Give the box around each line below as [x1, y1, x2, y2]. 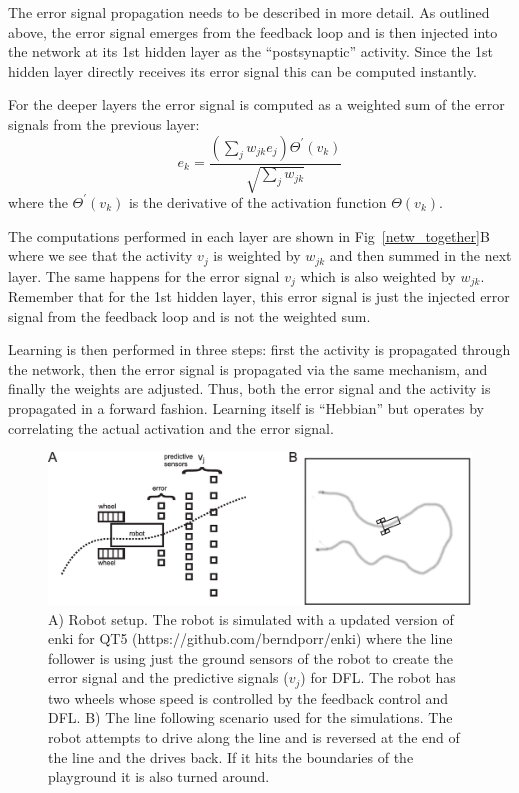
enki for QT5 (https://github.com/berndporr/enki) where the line [48, 628, 453, 649]
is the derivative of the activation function [128, 191, 387, 212]
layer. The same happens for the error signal [8, 265, 280, 286]
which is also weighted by [300, 265, 456, 286]
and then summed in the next [329, 245, 512, 266]
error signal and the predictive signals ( [48, 667, 289, 688]
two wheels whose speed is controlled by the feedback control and [48, 687, 449, 708]
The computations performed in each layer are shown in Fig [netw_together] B [8, 225, 490, 246]
